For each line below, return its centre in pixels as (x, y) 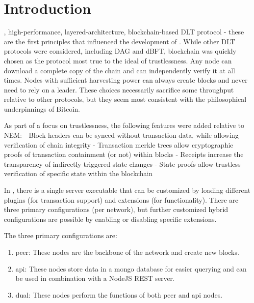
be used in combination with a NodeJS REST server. (95, 278)
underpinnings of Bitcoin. (42, 108)
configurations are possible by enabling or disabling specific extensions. (110, 219)
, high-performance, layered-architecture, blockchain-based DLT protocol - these (124, 32)
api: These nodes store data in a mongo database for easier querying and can (131, 268)
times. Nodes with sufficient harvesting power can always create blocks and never (126, 80)
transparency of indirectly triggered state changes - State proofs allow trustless (122, 164)
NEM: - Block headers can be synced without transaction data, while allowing (121, 135)
